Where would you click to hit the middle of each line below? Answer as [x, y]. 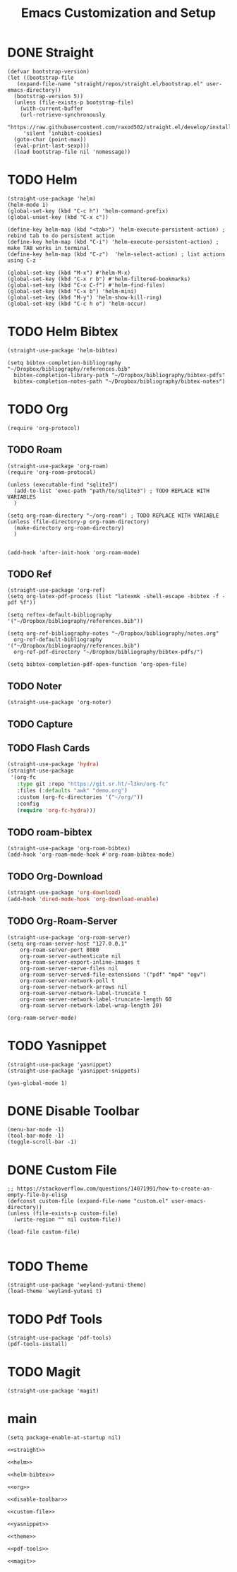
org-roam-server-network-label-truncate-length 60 [96, 999]
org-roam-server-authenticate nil [71, 956]
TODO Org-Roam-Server [62, 921]
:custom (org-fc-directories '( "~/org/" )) [80, 797]
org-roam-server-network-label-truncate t [83, 993]
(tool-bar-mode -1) [36, 1136]
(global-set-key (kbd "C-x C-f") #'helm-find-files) [86, 285]
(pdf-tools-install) [38, 1344]
